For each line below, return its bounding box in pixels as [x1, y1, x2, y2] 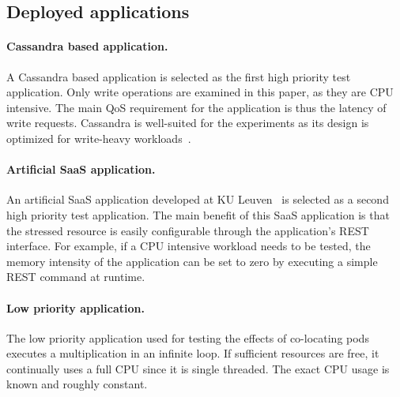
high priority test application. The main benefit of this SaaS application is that [6, 206, 390, 223]
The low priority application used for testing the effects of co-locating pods [6, 329, 369, 346]
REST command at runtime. [6, 268, 145, 285]
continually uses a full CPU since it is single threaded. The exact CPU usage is [6, 360, 390, 376]
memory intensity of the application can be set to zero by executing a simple [6, 253, 378, 269]
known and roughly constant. [6, 376, 148, 392]
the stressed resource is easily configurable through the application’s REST [6, 222, 369, 238]
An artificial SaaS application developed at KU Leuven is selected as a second [6, 191, 389, 208]
